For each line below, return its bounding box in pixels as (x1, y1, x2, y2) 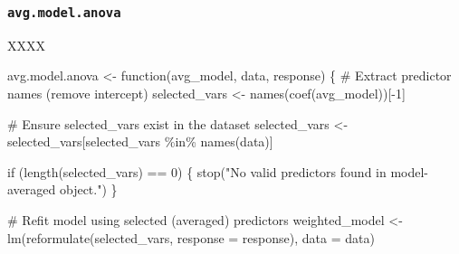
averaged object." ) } (7, 180, 118, 199)
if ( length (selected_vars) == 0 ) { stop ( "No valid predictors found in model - (7, 162, 429, 181)
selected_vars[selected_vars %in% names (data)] (7, 132, 273, 151)
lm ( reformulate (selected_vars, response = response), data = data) (7, 228, 375, 247)
